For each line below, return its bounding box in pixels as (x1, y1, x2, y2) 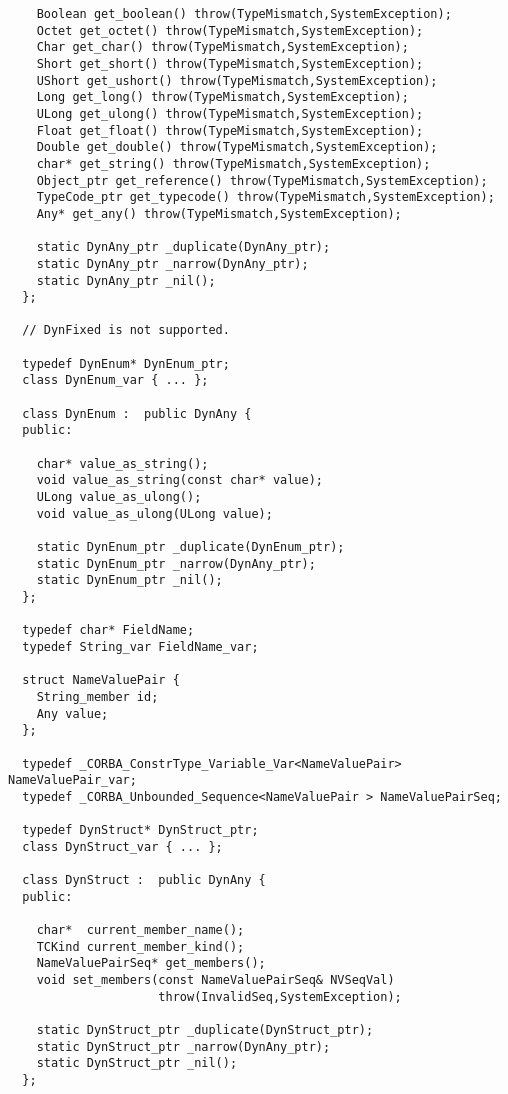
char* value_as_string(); (36, 456, 209, 471)
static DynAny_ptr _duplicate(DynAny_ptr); (36, 240, 331, 255)
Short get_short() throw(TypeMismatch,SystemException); (36, 56, 424, 71)
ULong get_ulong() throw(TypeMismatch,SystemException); (36, 106, 424, 121)
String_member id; (36, 689, 159, 704)
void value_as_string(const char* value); (36, 473, 323, 488)
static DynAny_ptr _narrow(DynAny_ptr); (36, 256, 309, 271)
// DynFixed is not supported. (22, 323, 230, 338)
